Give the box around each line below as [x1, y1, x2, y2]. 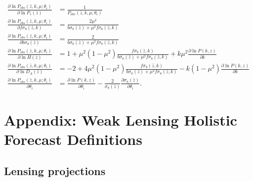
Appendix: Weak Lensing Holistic [4, 110, 237, 130]
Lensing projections [4, 163, 106, 179]
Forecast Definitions [4, 129, 142, 149]
